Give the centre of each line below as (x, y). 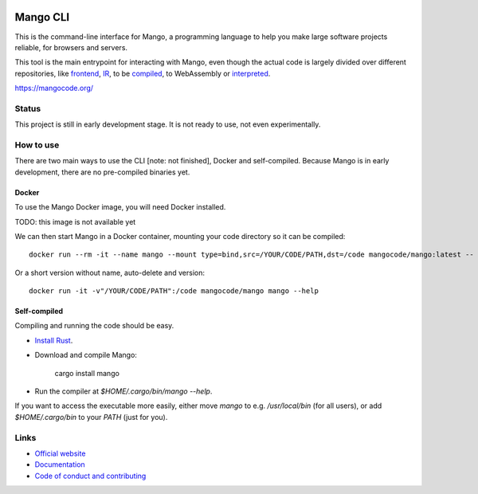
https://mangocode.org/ (54, 88)
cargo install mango (87, 373)
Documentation (60, 465)
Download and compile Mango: (86, 355)
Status (28, 108)
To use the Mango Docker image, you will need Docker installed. (120, 207)
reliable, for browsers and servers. (71, 47)
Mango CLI (42, 17)
